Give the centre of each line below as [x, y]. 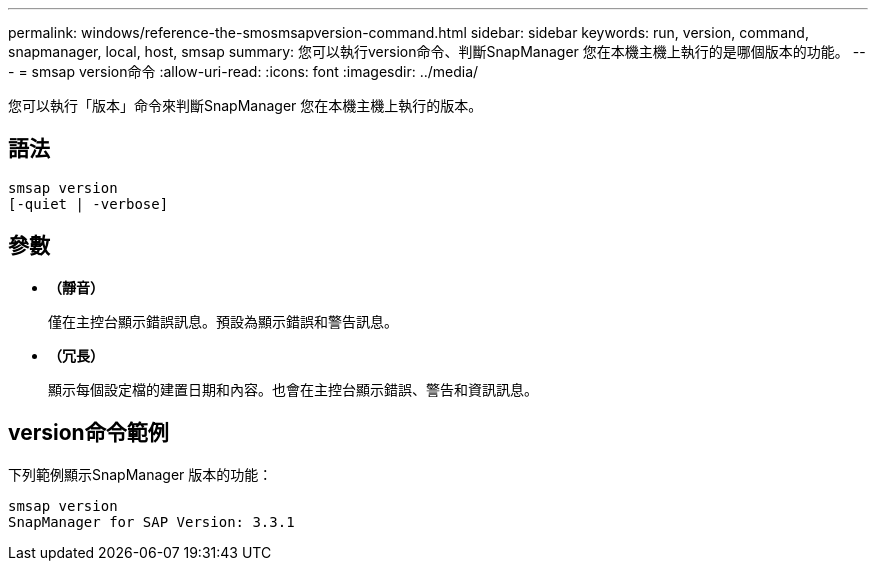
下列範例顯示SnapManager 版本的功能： [140, 474]
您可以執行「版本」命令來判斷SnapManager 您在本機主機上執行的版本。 [245, 105]
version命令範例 [88, 433]
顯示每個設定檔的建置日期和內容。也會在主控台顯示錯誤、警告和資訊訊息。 [293, 389]
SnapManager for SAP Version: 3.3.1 [151, 521]
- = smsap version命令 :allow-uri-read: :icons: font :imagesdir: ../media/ [243, 71]
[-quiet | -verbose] [88, 203]
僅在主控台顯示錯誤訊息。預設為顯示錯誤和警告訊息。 [223, 321]
